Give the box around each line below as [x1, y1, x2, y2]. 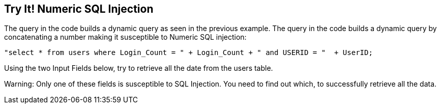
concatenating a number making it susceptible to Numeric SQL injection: [4, 33, 247, 42]
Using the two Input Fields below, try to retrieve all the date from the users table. [4, 64, 273, 73]
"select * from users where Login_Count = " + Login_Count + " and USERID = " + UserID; [4, 48, 373, 57]
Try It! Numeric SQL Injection [4, 3, 154, 15]
